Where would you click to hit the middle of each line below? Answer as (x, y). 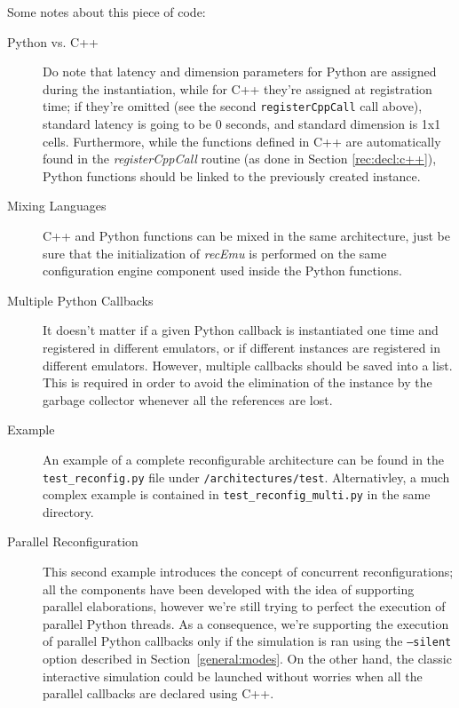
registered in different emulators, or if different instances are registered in (241, 347)
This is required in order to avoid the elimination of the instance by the (237, 382)
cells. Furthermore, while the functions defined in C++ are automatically (242, 141)
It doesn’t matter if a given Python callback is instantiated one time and (241, 330)
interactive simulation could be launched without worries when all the (233, 676)
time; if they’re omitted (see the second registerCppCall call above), (233, 106)
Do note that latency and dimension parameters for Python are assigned (240, 72)
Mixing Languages (57, 206)
